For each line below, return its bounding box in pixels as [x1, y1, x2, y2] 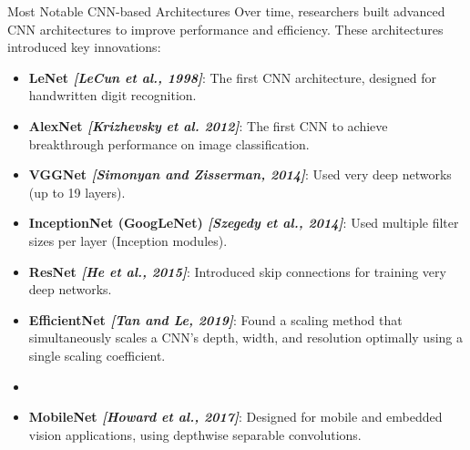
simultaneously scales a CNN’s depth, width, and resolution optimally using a [28, 328, 464, 347]
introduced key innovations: [7, 37, 161, 56]
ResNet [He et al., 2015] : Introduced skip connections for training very [28, 261, 446, 281]
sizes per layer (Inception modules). [28, 230, 228, 250]
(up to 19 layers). [28, 182, 126, 201]
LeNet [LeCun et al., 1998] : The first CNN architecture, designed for [28, 67, 436, 87]
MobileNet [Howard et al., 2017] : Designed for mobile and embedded [28, 407, 443, 426]
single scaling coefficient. [28, 345, 166, 364]
